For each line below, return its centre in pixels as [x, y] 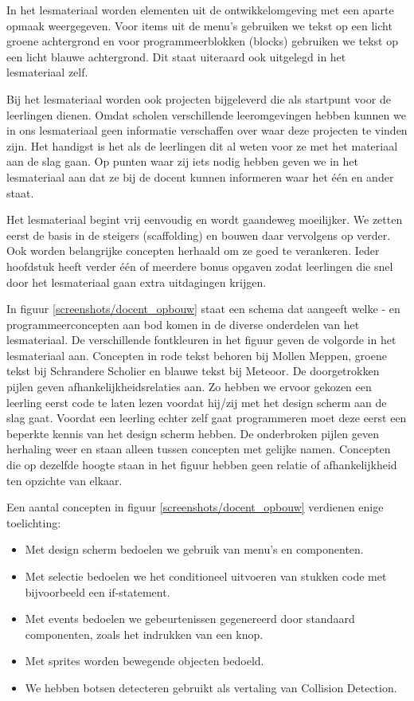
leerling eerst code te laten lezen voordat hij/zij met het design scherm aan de [197, 402]
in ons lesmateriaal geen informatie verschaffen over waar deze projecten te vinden [207, 130]
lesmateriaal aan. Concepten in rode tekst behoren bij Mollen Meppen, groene [197, 355]
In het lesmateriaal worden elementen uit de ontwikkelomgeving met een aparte [200, 10]
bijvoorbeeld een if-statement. [98, 591]
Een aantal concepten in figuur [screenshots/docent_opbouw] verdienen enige [195, 507]
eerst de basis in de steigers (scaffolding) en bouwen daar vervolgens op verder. [199, 235]
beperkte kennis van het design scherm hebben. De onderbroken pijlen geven [193, 433]
